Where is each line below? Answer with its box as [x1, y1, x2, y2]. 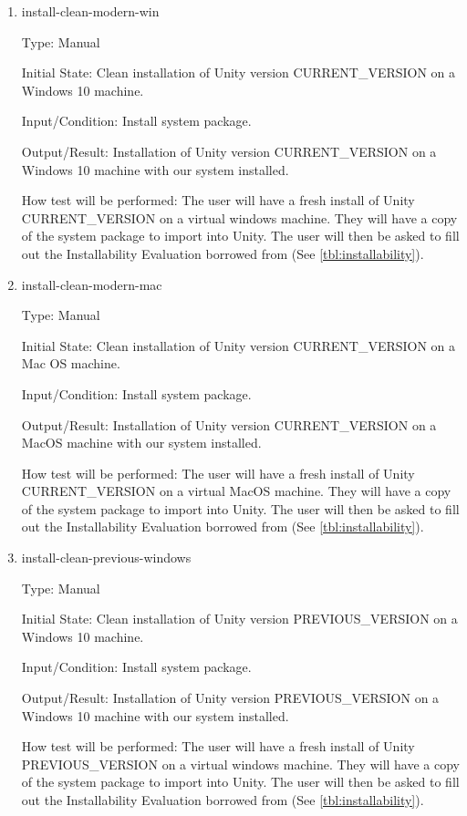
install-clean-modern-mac [21, 274, 162, 294]
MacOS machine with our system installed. [21, 433, 262, 452]
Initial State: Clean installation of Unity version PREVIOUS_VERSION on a [21, 609, 458, 628]
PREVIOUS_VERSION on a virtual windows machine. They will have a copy [21, 754, 461, 773]
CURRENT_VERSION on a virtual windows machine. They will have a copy [21, 208, 458, 227]
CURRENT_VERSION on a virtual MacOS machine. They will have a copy [21, 481, 451, 501]
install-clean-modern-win [21, 2, 160, 20]
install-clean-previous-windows [21, 548, 192, 567]
